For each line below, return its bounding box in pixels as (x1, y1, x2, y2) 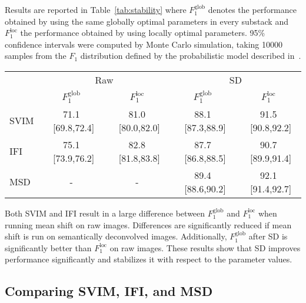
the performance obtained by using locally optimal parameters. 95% (20, 26, 265, 39)
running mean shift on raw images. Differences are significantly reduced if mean (5, 218, 292, 231)
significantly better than (5, 241, 92, 254)
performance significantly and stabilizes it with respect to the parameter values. (5, 253, 292, 265)
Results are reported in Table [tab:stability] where (5, 4, 187, 15)
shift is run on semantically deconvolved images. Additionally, (5, 230, 227, 242)
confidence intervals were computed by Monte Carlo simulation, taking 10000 (5, 38, 282, 50)
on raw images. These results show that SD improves (109, 241, 301, 254)
